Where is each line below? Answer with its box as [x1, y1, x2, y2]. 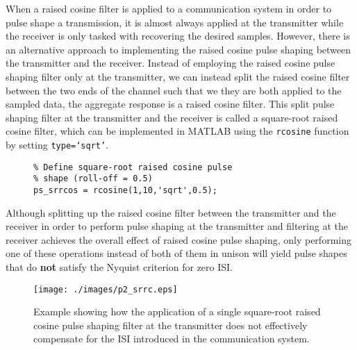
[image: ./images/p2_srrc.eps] [33, 284, 178, 294]
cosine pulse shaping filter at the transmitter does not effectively [33, 317, 308, 332]
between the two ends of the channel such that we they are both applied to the [6, 83, 342, 97]
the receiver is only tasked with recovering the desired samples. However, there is [6, 28, 350, 43]
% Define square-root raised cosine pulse [33, 162, 233, 172]
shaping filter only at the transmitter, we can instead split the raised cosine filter [6, 69, 350, 83]
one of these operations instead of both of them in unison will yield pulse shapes [6, 246, 347, 260]
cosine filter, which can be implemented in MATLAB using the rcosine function [6, 124, 349, 138]
